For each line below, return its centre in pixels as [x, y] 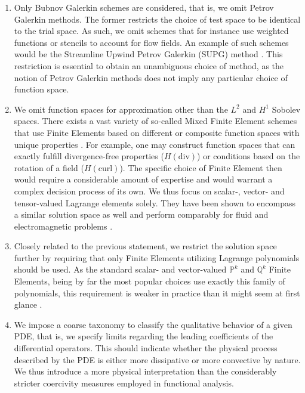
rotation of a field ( [49, 167]
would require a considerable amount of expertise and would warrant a [143, 179]
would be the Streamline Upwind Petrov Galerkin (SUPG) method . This [148, 54]
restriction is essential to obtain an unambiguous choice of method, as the [149, 65]
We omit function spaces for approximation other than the [121, 109]
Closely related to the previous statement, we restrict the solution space [145, 246]
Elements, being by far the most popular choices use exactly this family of [150, 281]
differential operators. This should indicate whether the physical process [146, 348]
